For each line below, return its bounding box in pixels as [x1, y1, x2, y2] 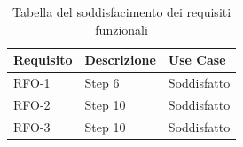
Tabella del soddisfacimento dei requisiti [12, 3, 231, 20]
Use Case [168, 50, 226, 69]
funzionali [95, 19, 148, 38]
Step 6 [84, 73, 120, 92]
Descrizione [84, 50, 156, 69]
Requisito [13, 50, 73, 69]
